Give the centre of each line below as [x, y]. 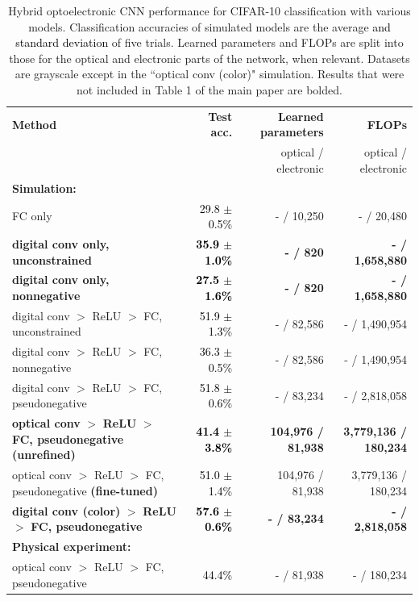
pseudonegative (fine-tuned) [85, 490]
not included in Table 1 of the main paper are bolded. [209, 89]
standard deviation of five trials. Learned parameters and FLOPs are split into [209, 42]
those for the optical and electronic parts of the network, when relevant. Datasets [209, 58]
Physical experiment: [72, 547]
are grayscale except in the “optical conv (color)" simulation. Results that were [209, 74]
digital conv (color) [66, 510]
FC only [32, 216]
